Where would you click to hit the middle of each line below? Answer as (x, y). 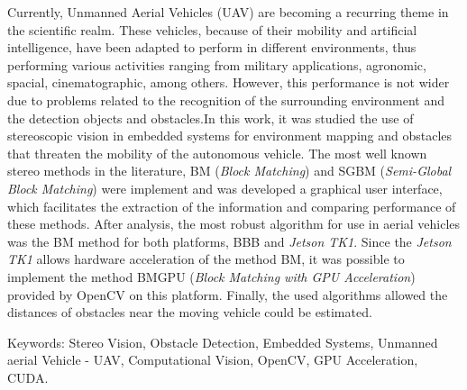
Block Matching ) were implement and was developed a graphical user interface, (225, 188)
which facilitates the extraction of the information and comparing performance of (232, 206)
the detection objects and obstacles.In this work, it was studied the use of (211, 118)
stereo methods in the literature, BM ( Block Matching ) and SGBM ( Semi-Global (229, 171)
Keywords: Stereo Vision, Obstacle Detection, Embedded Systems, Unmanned (223, 342)
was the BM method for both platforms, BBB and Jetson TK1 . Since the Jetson (229, 241)
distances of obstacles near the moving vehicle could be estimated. (190, 312)
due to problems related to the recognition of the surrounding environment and (226, 100)
